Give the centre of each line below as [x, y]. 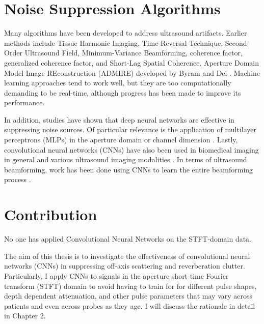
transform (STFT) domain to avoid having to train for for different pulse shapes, [130, 286]
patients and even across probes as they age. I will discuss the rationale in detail [130, 305]
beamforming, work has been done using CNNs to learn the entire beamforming [129, 169]
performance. [24, 102]
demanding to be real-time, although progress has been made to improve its [123, 92]
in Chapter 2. [25, 316]
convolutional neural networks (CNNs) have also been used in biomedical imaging [131, 149]
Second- [237, 42]
